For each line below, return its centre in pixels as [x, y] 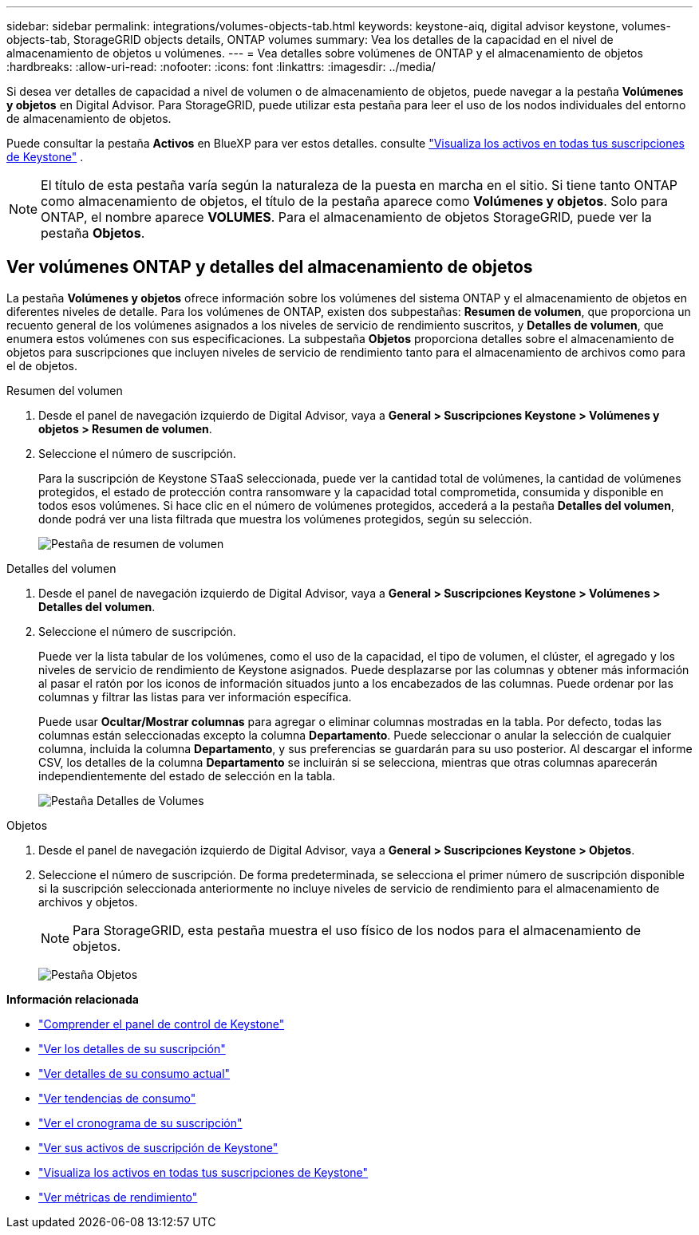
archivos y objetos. [88, 902]
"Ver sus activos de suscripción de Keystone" [158, 1147]
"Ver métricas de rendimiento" [118, 1197]
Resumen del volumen [65, 390]
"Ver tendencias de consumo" [117, 1098]
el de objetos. [42, 365]
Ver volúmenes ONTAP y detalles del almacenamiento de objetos [270, 267]
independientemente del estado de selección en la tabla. [187, 775]
